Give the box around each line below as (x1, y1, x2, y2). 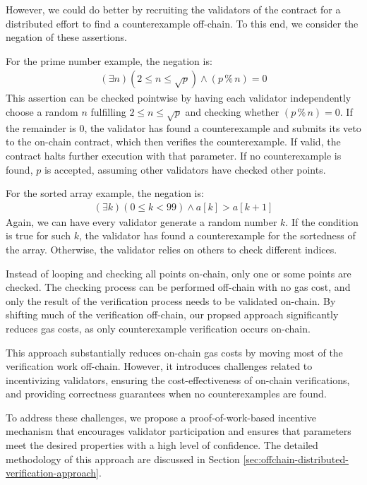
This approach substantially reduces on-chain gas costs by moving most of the (6, 345, 343, 359)
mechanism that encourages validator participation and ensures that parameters (6, 424, 351, 438)
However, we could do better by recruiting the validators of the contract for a (6, 2, 341, 16)
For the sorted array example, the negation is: (6, 186, 204, 200)
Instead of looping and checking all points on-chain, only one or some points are (6, 265, 351, 280)
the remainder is (6, 120, 76, 135)
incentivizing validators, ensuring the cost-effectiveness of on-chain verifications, (6, 372, 350, 387)
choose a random (6, 104, 78, 119)
